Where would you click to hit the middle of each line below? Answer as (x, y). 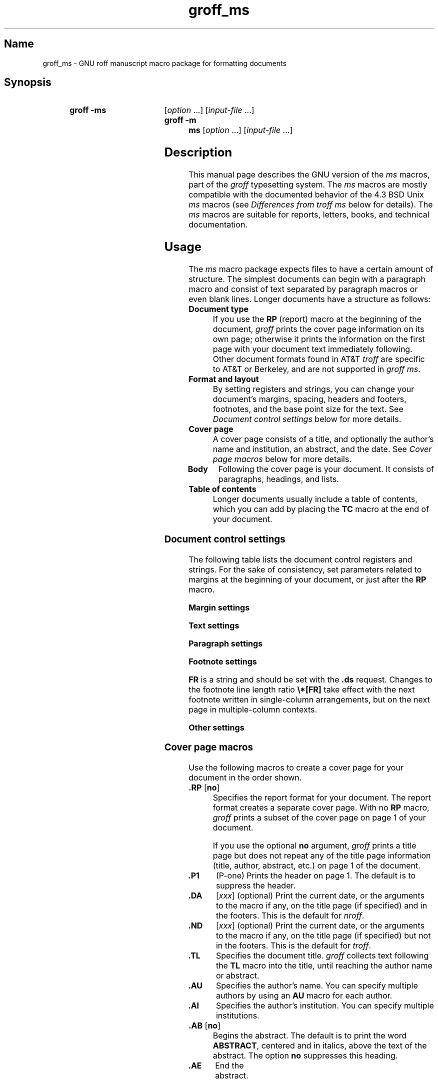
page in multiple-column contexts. (253, 709)
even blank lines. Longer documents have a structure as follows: (310, 299)
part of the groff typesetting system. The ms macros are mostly (308, 185)
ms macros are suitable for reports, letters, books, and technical (309, 215)
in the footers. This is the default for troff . (293, 945)
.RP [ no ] (204, 787)
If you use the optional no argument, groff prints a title (314, 845)
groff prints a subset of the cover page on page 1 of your (319, 817)
